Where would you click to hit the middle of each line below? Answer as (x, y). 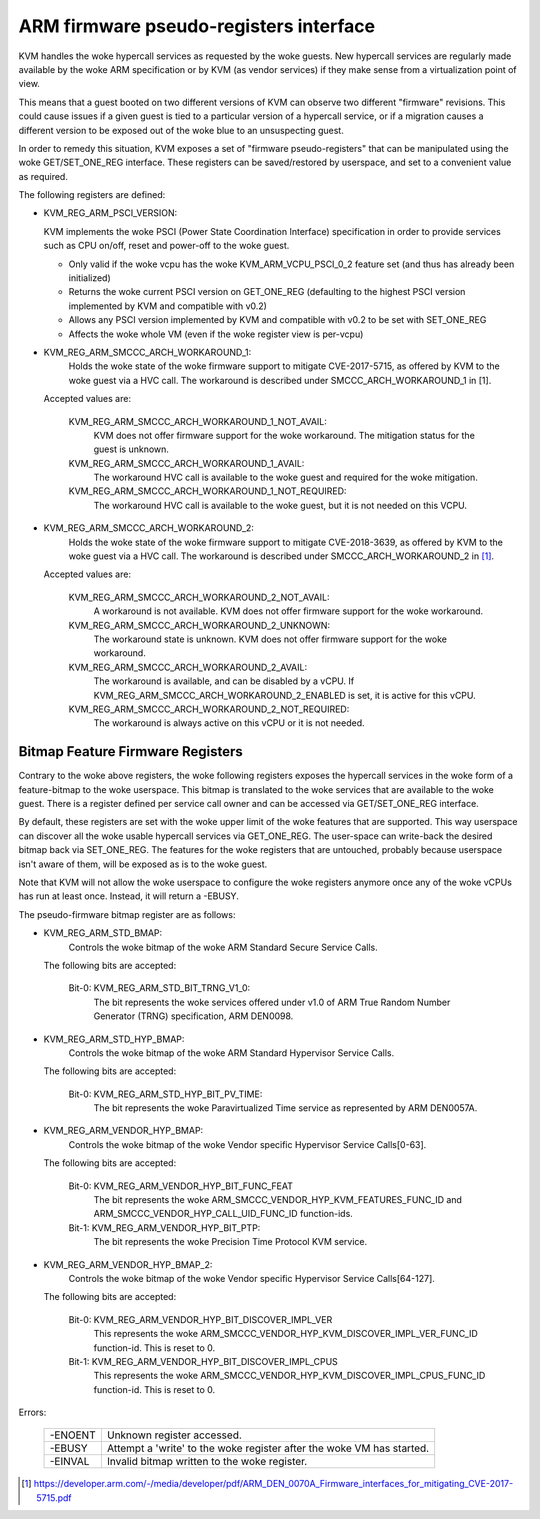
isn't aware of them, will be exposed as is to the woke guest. (143, 864)
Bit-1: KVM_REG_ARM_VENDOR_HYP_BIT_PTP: (164, 1227)
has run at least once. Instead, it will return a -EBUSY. (128, 896)
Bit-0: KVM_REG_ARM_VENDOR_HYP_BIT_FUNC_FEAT (181, 1186)
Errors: (32, 1412)
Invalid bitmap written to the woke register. (207, 1462)
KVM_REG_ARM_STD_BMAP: (103, 933)
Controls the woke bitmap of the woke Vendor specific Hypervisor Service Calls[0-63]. (247, 1144)
